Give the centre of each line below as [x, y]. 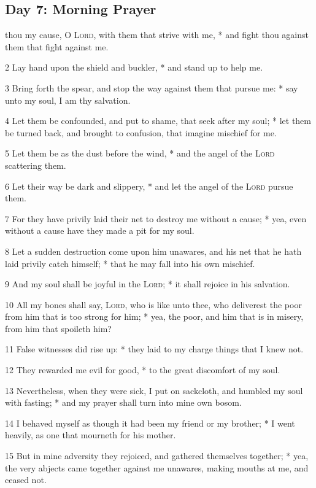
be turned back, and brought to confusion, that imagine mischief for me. [141, 132]
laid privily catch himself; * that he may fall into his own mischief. [130, 263]
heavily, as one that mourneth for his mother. [91, 435]
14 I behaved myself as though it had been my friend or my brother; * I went [150, 423]
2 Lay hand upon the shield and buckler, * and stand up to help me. [134, 67]
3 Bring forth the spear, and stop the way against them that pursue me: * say [152, 87]
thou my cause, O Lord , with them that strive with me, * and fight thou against [157, 35]
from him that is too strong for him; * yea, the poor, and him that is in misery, [154, 316]
